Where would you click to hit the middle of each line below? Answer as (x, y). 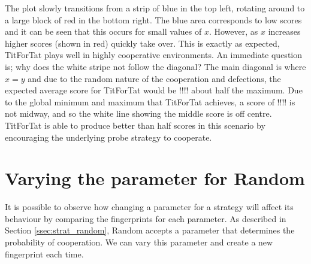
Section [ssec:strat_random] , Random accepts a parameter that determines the (150, 230)
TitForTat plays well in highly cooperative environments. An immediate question (154, 55)
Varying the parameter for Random (155, 178)
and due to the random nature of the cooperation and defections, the (154, 78)
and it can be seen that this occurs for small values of (103, 31)
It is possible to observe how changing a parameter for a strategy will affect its (149, 207)
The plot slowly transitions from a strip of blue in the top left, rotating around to (155, 8)
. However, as (233, 31)
